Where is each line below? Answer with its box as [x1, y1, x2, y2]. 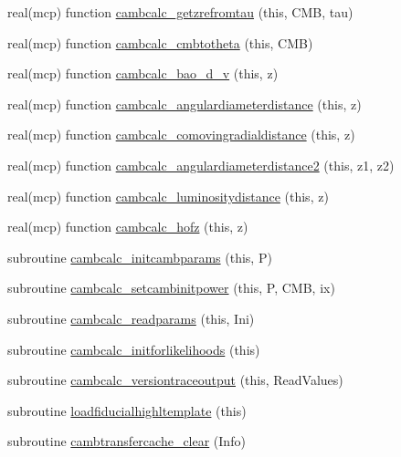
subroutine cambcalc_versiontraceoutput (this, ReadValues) [7, 370, 343, 389]
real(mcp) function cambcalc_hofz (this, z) [7, 217, 248, 236]
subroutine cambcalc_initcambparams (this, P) [7, 247, 272, 266]
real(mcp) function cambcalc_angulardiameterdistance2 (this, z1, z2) [7, 155, 395, 174]
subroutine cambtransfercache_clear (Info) [7, 431, 246, 451]
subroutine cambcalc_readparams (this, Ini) [7, 308, 255, 327]
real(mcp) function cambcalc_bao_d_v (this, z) [7, 64, 279, 83]
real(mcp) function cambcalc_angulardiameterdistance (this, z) [7, 94, 362, 113]
